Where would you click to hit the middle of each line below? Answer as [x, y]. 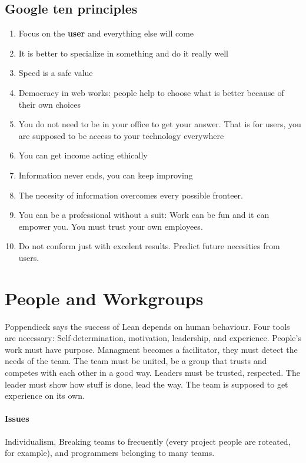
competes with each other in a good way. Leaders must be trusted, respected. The [152, 373]
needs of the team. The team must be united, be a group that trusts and [136, 361]
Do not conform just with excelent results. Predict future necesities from [149, 246]
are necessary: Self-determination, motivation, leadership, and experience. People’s [153, 338]
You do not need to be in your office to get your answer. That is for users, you [160, 124]
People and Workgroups [104, 298]
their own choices [49, 104]
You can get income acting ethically [83, 155]
